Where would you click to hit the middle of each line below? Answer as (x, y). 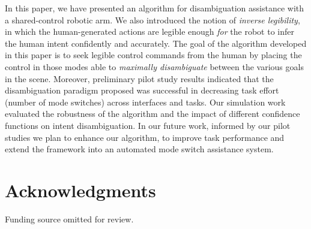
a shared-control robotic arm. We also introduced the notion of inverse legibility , (152, 19)
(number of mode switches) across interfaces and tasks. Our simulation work (145, 102)
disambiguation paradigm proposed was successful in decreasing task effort (142, 90)
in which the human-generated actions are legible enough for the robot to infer (149, 31)
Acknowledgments (80, 190)
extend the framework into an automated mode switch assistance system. (139, 149)
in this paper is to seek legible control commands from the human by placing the (153, 55)
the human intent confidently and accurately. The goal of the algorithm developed (156, 43)
